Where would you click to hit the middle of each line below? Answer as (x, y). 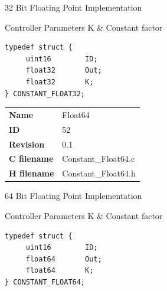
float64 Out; (64, 259)
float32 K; (60, 82)
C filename (31, 158)
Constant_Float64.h (99, 173)
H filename (32, 173)
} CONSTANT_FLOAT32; (45, 94)
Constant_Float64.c (99, 158)
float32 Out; (64, 71)
